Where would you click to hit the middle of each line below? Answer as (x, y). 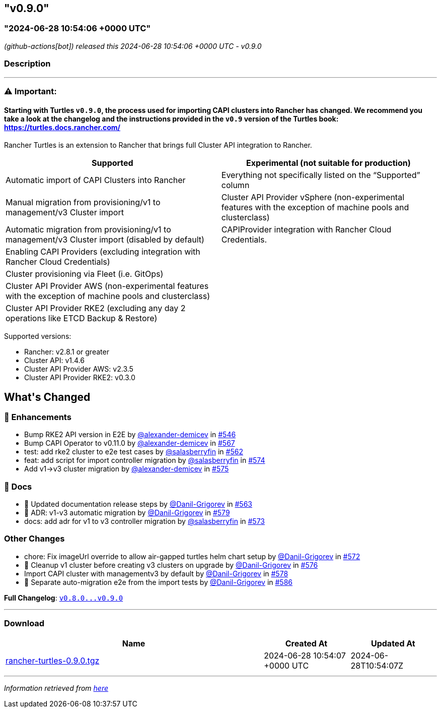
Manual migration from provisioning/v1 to (83, 202)
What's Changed (47, 397)
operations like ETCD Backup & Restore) (82, 318)
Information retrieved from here (56, 688)
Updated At (393, 643)
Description (27, 64)
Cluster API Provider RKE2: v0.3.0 (80, 378)
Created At (306, 643)
